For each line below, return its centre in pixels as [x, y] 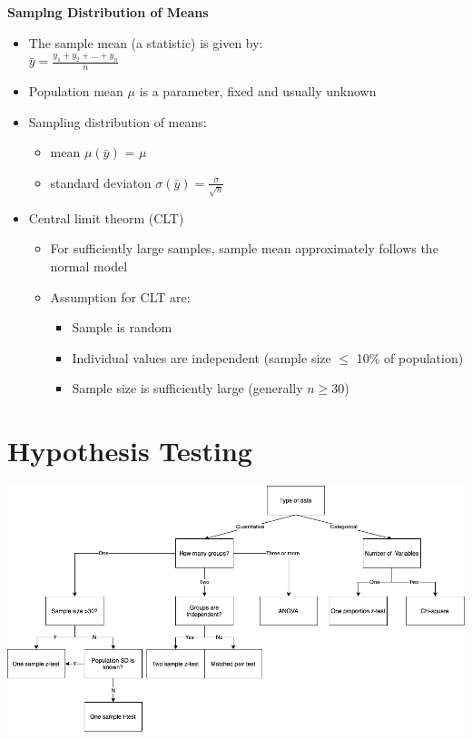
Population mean [76, 91]
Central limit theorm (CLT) [106, 217]
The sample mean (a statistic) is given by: [146, 42]
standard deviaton [101, 182]
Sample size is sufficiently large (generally [187, 388]
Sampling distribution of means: [118, 121]
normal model [89, 266]
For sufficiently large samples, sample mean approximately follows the [244, 248]
